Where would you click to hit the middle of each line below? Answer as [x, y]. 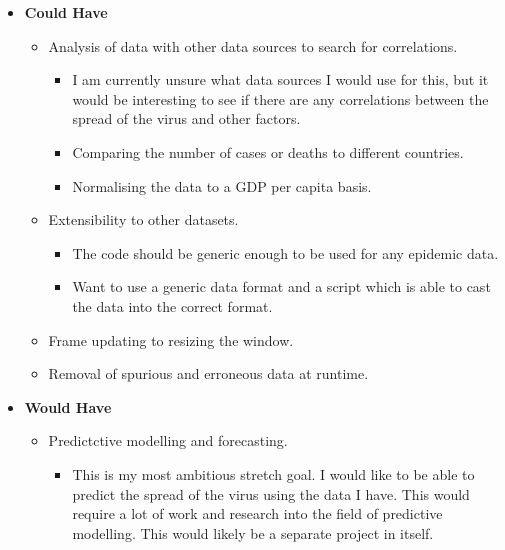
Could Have [66, 12]
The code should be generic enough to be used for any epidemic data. [285, 252]
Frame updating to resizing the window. [171, 339]
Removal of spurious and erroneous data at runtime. [208, 373]
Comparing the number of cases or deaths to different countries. [268, 151]
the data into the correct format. [172, 305]
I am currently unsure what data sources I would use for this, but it [280, 79]
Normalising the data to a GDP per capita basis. [222, 185]
